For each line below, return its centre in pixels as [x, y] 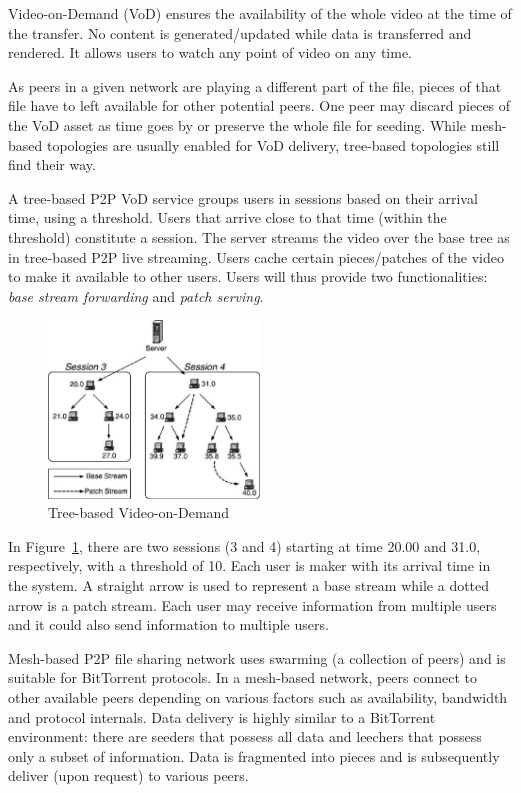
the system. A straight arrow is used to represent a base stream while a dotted [249, 584]
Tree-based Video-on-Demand [139, 512]
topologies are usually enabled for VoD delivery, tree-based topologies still [273, 144]
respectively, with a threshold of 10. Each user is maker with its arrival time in [249, 565]
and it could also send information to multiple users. [168, 624]
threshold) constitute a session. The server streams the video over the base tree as [259, 236]
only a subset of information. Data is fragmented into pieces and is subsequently [254, 755]
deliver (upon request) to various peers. [128, 775]
